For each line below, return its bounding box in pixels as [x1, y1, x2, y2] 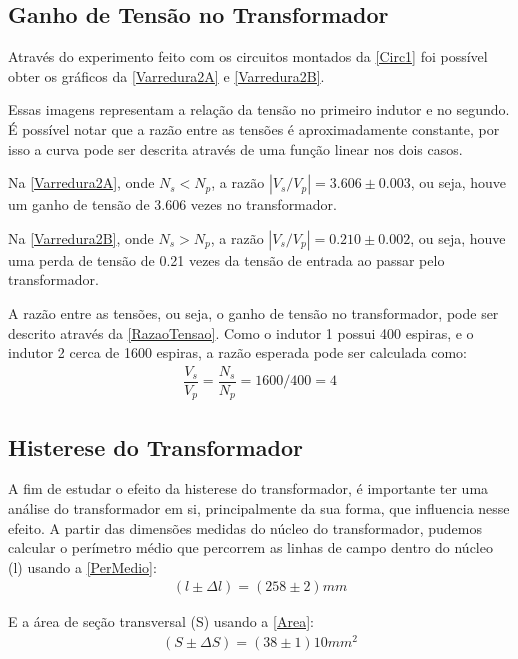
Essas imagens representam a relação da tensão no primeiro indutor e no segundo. [8, 99, 510, 120]
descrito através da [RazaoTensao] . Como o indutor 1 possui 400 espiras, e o [8, 322, 474, 343]
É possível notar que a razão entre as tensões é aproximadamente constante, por [8, 118, 500, 139]
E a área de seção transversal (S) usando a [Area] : [8, 611, 314, 632]
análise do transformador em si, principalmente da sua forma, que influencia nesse [8, 498, 510, 519]
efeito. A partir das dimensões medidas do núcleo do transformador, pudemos [8, 517, 482, 538]
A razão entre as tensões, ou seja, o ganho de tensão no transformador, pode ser [8, 302, 499, 323]
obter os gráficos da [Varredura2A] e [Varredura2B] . [8, 65, 325, 86]
